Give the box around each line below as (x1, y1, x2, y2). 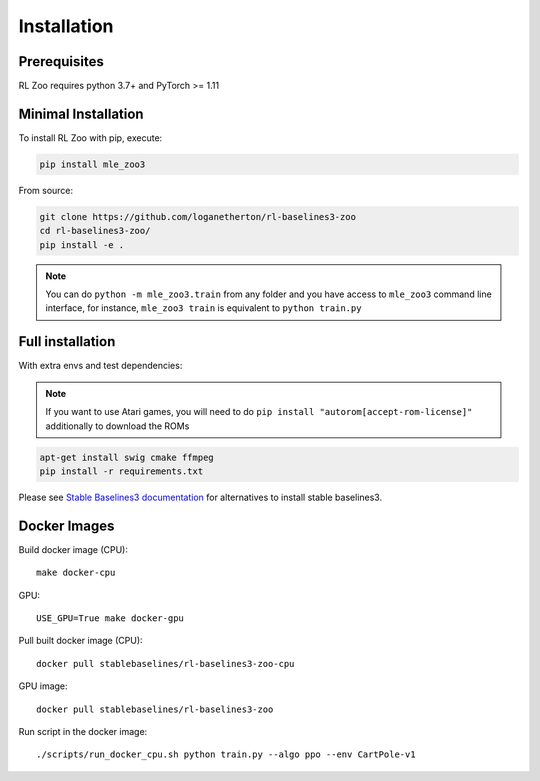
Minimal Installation (18, 105, 144, 122)
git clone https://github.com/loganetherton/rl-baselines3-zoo (39, 211, 357, 222)
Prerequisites (18, 53, 104, 70)
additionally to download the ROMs (45, 420, 190, 432)
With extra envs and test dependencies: (18, 360, 183, 372)
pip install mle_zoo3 (39, 158, 146, 170)
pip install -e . (39, 239, 125, 250)
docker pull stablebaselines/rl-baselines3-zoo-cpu (36, 658, 295, 669)
